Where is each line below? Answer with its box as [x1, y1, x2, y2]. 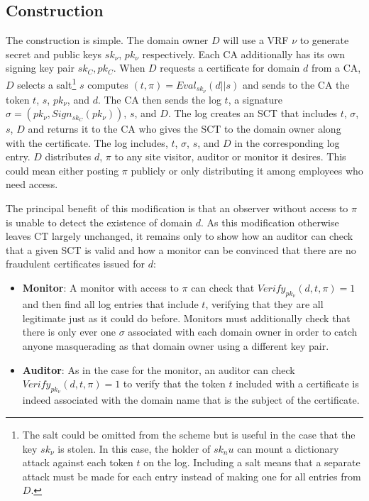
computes [87, 77, 128, 92]
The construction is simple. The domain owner [6, 33, 209, 48]
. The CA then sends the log [97, 92, 221, 106]
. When [113, 60, 145, 75]
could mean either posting [6, 163, 119, 177]
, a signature [228, 92, 282, 106]
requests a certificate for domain [160, 60, 300, 75]
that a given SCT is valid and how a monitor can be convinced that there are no [6, 242, 356, 257]
